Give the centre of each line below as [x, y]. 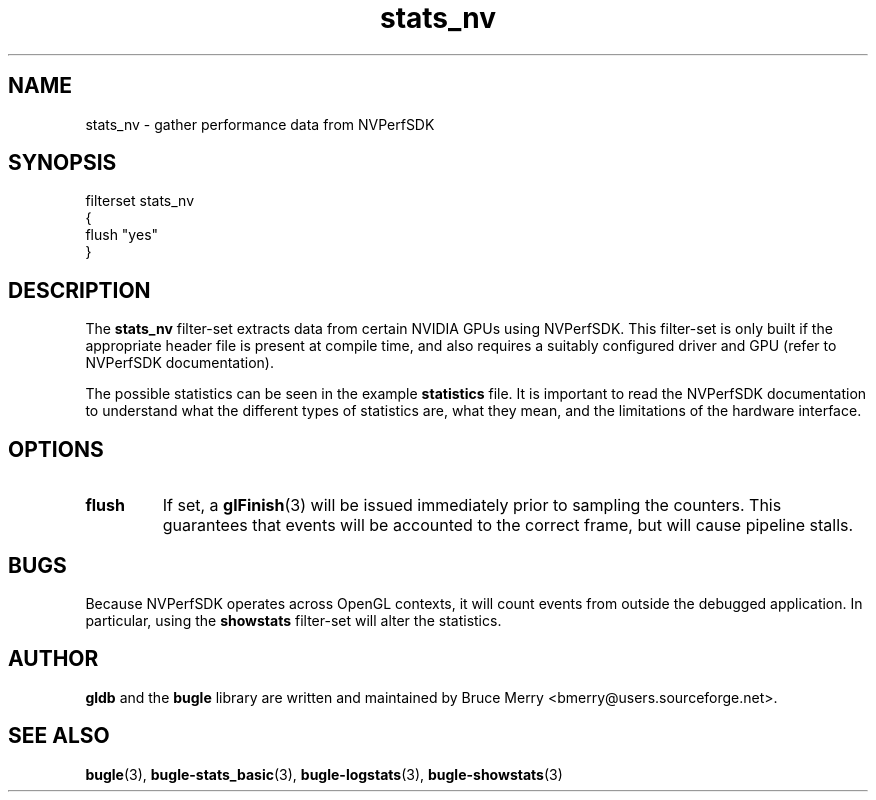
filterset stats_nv [140, 201]
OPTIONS [56, 449]
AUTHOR [53, 659]
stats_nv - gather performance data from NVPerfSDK [260, 124]
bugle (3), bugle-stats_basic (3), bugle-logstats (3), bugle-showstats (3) [324, 774]
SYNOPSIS [62, 163]
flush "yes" [122, 235]
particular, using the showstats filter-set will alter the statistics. [293, 620]
